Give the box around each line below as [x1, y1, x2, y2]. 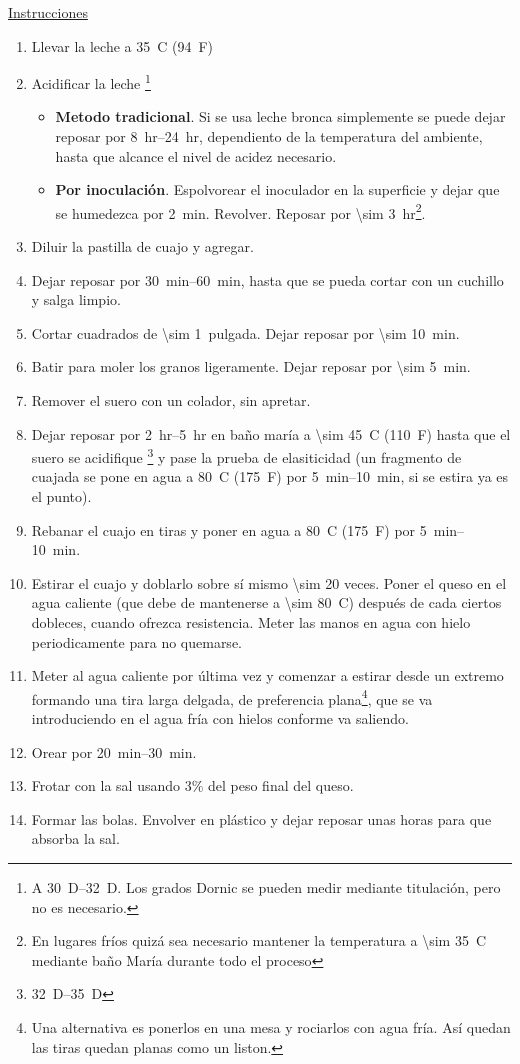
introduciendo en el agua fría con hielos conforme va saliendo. [31, 708, 409, 729]
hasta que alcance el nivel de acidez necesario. [55, 145, 337, 166]
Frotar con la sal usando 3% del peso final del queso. [31, 775, 354, 796]
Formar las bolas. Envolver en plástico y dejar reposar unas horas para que [31, 808, 492, 829]
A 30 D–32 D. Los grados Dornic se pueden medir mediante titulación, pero [31, 877, 501, 898]
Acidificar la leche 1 [31, 70, 151, 93]
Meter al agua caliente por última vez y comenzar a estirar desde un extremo [31, 665, 504, 686]
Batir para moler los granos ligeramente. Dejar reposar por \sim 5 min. [31, 356, 471, 377]
